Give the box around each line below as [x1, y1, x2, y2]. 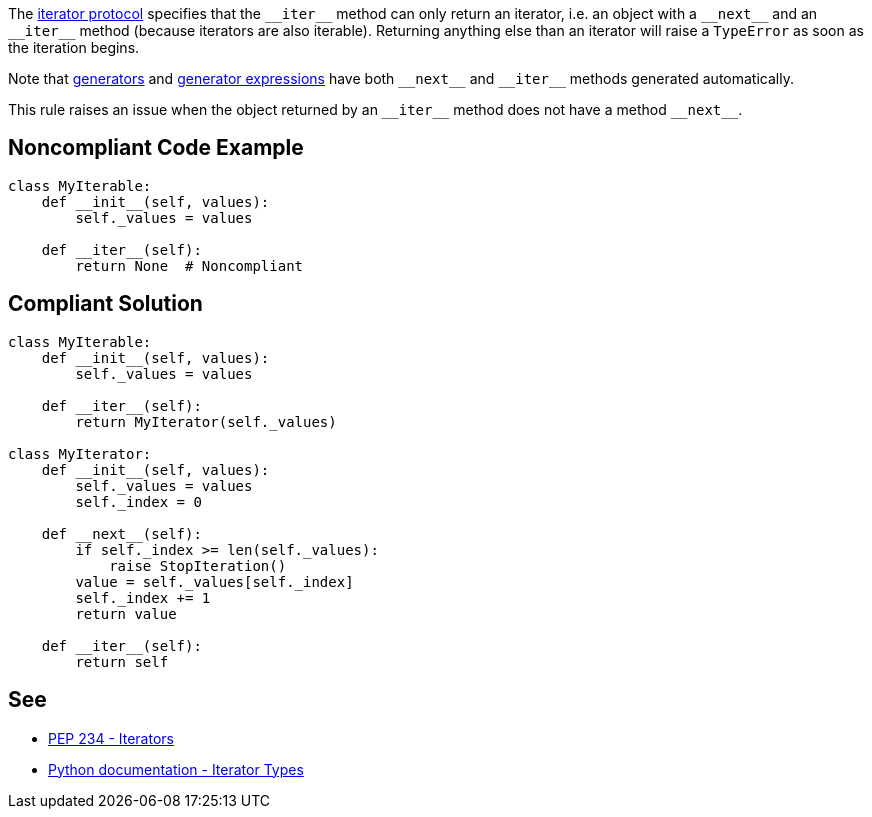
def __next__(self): [41, 525, 202, 542]
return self [75, 653, 169, 670]
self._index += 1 [75, 589, 211, 606]
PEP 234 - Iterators [48, 729, 174, 747]
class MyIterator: [8, 445, 152, 462]
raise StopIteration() [109, 557, 287, 574]
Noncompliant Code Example [8, 135, 304, 161]
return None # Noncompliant [75, 257, 304, 274]
